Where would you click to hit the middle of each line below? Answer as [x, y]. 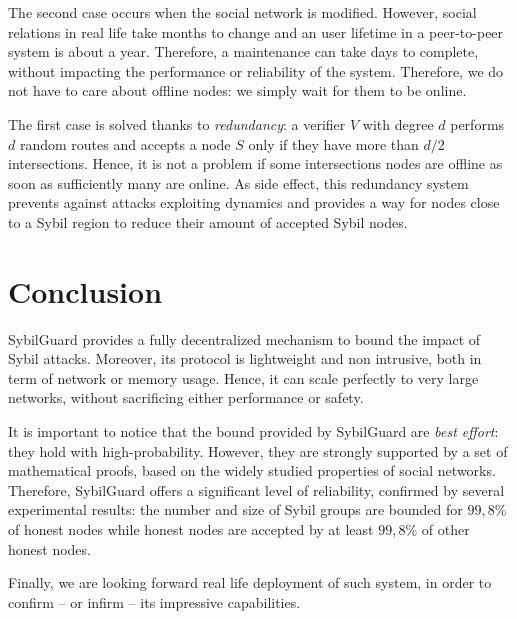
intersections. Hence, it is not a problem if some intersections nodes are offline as [255, 163]
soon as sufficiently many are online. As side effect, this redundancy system [238, 182]
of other [445, 529]
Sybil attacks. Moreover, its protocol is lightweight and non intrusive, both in [245, 358]
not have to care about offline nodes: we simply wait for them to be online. [237, 90]
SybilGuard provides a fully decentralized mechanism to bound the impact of [244, 338]
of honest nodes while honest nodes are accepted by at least [191, 529]
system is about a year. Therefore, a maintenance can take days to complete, [243, 51]
